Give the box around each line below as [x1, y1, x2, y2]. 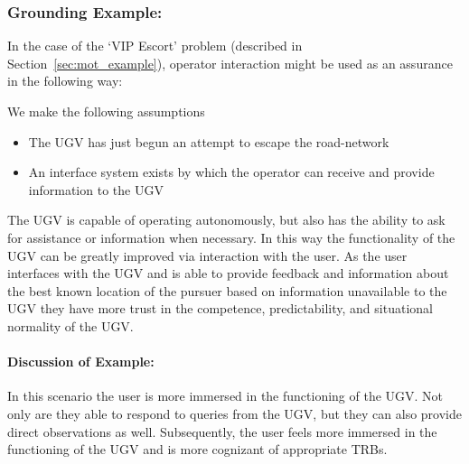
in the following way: [7, 71, 123, 90]
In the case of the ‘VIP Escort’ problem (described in [7, 36, 303, 55]
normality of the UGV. [7, 316, 134, 335]
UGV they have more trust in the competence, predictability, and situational [7, 299, 433, 318]
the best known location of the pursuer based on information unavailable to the [7, 281, 447, 300]
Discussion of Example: [7, 352, 155, 371]
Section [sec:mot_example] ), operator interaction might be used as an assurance [7, 53, 453, 72]
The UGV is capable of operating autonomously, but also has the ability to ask [7, 210, 446, 229]
